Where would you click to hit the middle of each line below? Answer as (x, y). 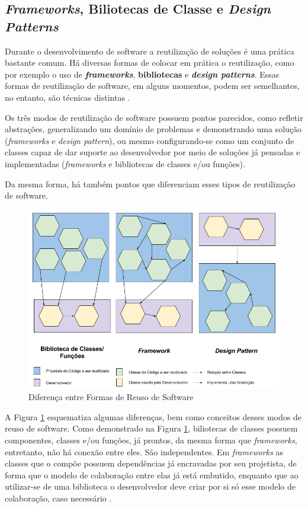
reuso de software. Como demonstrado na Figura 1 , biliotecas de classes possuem (151, 428)
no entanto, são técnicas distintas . (68, 97)
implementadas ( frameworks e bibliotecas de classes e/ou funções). (125, 163)
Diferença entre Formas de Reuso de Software (111, 397)
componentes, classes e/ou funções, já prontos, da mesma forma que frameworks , (151, 440)
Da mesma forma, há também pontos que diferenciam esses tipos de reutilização (150, 183)
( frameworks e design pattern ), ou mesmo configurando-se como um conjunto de (150, 140)
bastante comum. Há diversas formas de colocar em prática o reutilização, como (150, 63)
